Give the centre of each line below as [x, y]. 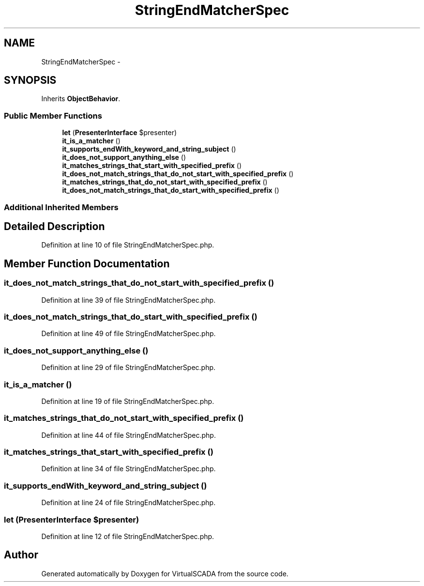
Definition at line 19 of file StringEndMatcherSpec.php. [128, 401]
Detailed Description [54, 226]
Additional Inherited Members [61, 207]
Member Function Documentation [87, 263]
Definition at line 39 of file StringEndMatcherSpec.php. [129, 300]
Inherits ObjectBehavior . [81, 99]
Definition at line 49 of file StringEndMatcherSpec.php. [129, 334]
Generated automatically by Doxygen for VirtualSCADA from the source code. [165, 573]
